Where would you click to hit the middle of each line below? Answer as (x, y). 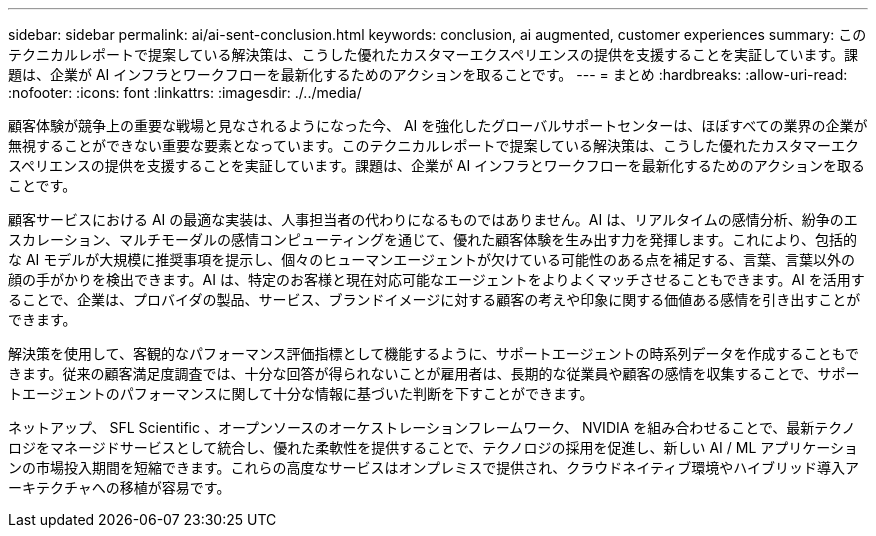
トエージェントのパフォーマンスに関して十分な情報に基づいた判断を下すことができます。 (301, 393)
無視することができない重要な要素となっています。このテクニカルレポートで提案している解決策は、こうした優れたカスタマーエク (434, 145)
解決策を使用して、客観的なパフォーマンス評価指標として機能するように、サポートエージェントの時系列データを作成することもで (433, 353)
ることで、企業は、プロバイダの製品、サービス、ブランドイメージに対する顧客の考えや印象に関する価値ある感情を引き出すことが (434, 299)
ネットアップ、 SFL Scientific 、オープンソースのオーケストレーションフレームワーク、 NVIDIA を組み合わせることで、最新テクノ (432, 427)
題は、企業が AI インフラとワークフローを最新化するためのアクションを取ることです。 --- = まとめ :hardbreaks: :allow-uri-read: (428, 74)
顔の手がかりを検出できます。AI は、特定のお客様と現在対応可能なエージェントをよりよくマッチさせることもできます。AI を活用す (436, 279)
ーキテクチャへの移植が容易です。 (119, 487)
